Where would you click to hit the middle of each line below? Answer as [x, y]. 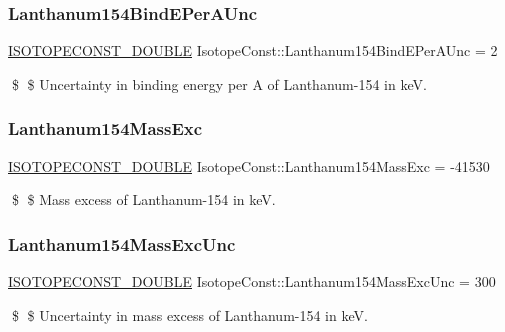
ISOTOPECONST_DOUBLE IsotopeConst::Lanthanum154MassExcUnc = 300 [252, 281]
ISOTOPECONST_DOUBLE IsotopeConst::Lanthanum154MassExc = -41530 [249, 165]
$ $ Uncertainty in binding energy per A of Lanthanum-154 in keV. [219, 83]
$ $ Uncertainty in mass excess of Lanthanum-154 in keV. [189, 314]
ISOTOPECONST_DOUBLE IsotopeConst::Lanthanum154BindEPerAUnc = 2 [253, 50]
